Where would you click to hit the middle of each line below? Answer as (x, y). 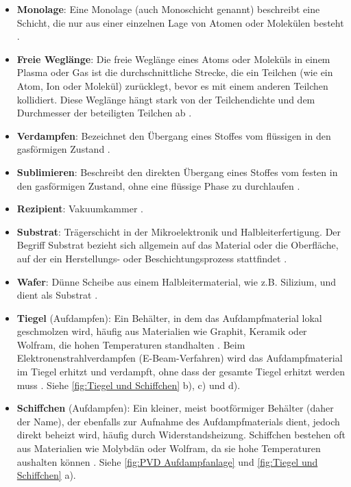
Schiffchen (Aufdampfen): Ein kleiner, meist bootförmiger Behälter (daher (175, 408)
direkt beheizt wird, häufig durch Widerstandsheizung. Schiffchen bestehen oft (181, 435)
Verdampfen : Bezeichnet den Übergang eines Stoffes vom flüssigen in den (174, 135)
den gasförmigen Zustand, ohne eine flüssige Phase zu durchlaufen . (158, 185)
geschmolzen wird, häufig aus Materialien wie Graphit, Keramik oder (162, 331)
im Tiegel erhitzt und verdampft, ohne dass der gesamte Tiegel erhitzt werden (181, 372)
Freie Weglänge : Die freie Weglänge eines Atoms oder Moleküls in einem (173, 59)
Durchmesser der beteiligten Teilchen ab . (104, 113)
